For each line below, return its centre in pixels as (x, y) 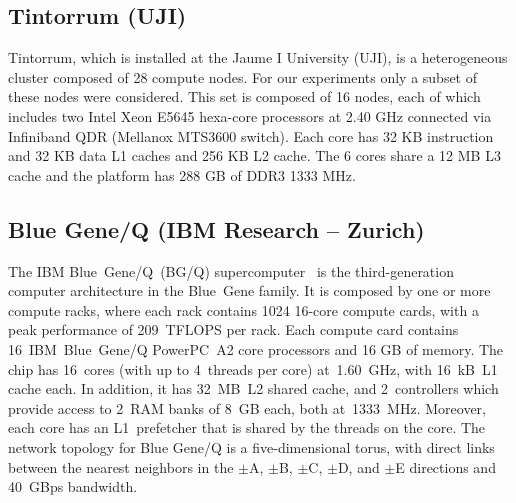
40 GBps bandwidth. (73, 486)
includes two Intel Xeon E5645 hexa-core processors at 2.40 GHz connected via (250, 115)
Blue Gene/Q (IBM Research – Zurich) (216, 228)
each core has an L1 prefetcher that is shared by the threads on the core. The (247, 427)
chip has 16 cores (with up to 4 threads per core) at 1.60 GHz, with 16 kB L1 (253, 368)
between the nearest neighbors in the (121, 466)
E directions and (445, 466)
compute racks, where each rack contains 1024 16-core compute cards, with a (243, 309)
